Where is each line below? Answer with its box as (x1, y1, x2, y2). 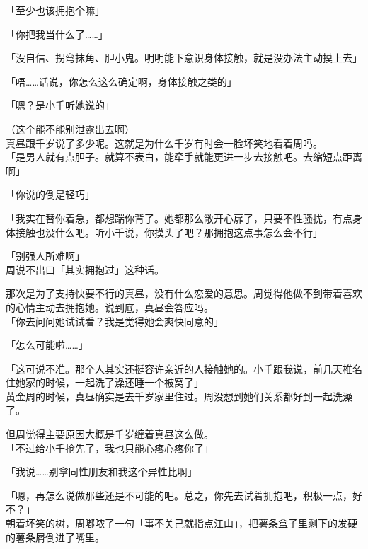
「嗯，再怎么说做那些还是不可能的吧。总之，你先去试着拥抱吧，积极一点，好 (6, 487, 362, 502)
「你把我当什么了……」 (6, 26, 108, 41)
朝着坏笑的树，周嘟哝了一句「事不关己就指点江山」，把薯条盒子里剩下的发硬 (6, 516, 357, 531)
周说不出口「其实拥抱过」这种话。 (6, 262, 164, 277)
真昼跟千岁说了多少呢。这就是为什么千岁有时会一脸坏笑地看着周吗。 (6, 135, 323, 150)
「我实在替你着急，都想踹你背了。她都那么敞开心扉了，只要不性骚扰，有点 (6, 210, 352, 225)
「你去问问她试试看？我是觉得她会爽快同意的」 (6, 313, 224, 328)
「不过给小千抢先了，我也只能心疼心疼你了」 (6, 440, 214, 455)
